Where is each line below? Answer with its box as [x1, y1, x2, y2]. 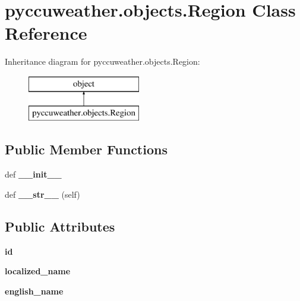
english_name [5, 284, 64, 297]
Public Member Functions [5, 140, 168, 159]
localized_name [5, 265, 71, 277]
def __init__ [5, 168, 62, 180]
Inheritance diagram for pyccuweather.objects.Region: [5, 55, 200, 68]
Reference [5, 21, 87, 45]
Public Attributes [5, 217, 115, 235]
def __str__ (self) [5, 188, 80, 200]
